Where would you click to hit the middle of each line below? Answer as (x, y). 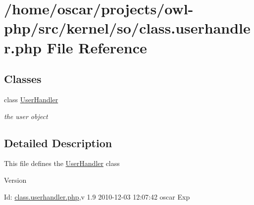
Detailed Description (58, 143)
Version (15, 180)
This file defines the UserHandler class (62, 163)
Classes (23, 79)
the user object (26, 116)
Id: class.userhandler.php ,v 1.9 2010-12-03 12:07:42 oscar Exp (97, 196)
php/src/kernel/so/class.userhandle (127, 28)
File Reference (97, 47)
